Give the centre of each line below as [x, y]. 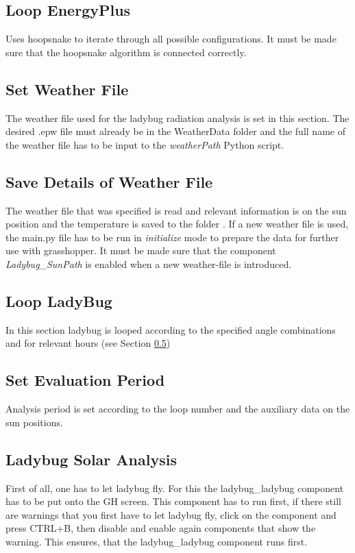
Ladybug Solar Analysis [91, 459]
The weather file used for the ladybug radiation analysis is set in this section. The [177, 118]
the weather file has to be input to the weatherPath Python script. [145, 144]
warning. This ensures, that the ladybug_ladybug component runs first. [157, 541]
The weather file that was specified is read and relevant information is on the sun [176, 210]
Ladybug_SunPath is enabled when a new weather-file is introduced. [149, 263]
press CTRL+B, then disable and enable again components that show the [161, 528]
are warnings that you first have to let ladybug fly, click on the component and [171, 514]
